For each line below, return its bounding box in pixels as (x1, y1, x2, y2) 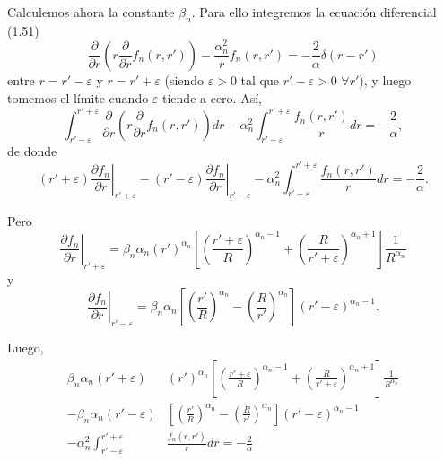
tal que (240, 70, 280, 89)
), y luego (359, 70, 412, 89)
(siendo (164, 70, 205, 89)
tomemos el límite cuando (7, 88, 149, 107)
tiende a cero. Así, (162, 88, 262, 107)
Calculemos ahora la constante (7, 3, 175, 21)
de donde (7, 142, 57, 161)
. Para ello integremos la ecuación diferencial (191, 3, 437, 21)
